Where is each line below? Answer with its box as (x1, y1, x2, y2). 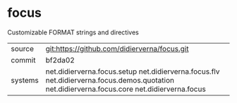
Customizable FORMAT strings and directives (7, 28, 139, 36)
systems (11, 75, 39, 85)
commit (11, 55, 36, 64)
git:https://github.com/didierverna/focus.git (45, 43, 189, 53)
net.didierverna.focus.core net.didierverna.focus (45, 84, 206, 94)
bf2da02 (45, 55, 75, 64)
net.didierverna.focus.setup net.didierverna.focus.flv (45, 67, 220, 76)
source (11, 43, 34, 53)
